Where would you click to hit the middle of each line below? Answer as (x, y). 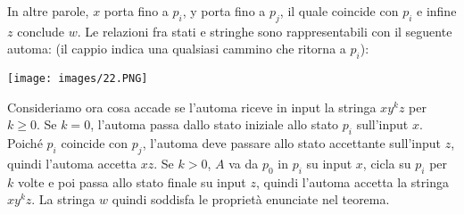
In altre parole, (48, 11)
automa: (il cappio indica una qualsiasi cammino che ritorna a (177, 49)
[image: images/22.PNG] (78, 79)
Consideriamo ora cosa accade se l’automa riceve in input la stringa (192, 107)
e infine (437, 11)
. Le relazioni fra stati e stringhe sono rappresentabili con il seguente (265, 31)
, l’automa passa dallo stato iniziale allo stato (215, 124)
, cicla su (387, 164)
